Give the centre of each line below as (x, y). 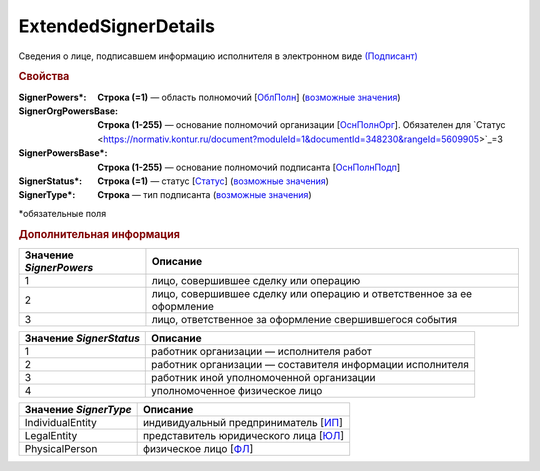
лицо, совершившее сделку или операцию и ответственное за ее (312, 293)
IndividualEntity (60, 422)
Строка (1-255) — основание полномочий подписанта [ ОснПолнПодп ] (249, 167)
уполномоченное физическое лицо (237, 390)
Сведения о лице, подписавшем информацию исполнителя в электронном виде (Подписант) (218, 56)
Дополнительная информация (99, 234)
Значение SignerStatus (82, 338)
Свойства (44, 77)
